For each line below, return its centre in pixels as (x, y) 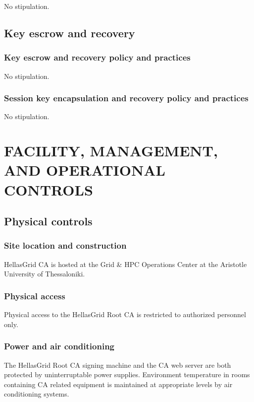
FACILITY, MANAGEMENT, (111, 151)
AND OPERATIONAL (85, 170)
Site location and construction (65, 245)
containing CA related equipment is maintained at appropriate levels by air (118, 384)
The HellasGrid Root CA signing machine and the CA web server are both (118, 365)
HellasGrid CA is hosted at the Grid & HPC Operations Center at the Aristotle (126, 264)
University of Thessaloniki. (45, 274)
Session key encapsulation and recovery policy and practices (126, 98)
